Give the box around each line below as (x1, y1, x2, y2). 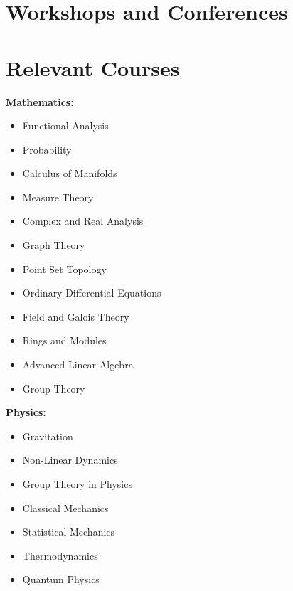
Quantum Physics (22, 572, 100, 587)
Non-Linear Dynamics (22, 452, 118, 467)
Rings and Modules (22, 333, 107, 348)
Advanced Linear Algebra (22, 357, 134, 372)
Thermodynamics (22, 548, 98, 563)
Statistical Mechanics (22, 524, 115, 539)
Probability (22, 142, 72, 156)
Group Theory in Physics (22, 476, 132, 491)
